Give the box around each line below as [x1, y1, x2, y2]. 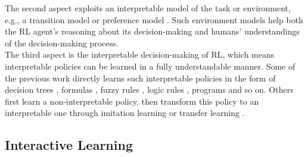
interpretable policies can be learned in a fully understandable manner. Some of [5, 59, 295, 72]
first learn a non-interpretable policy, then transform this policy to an [5, 95, 259, 107]
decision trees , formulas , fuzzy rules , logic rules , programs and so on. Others [5, 83, 294, 96]
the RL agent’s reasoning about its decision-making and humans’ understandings [5, 25, 300, 37]
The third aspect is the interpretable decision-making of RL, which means [5, 48, 275, 61]
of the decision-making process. [5, 36, 119, 49]
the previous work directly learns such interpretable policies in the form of [5, 71, 276, 84]
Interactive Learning [5, 136, 133, 154]
